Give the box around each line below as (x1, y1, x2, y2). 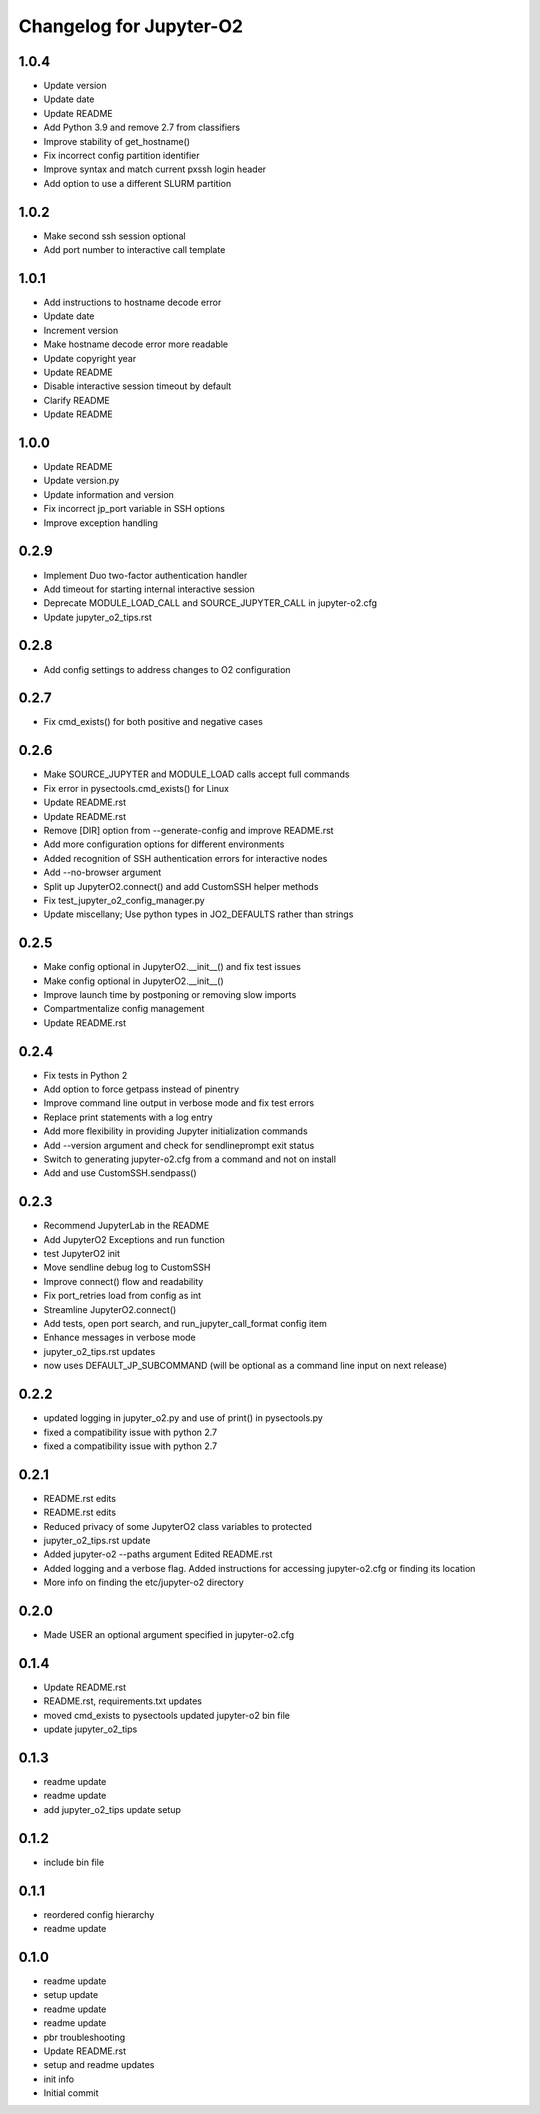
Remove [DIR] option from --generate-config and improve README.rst (43, 824, 334, 836)
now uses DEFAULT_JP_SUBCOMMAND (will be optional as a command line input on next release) (43, 1360, 448, 1372)
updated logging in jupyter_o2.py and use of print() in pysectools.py (43, 1412, 324, 1424)
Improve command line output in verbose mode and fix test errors (43, 1097, 315, 1109)
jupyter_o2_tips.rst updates (43, 1345, 156, 1357)
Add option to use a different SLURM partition (43, 177, 232, 189)
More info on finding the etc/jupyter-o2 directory (43, 1576, 244, 1589)
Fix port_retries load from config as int (43, 1290, 202, 1302)
